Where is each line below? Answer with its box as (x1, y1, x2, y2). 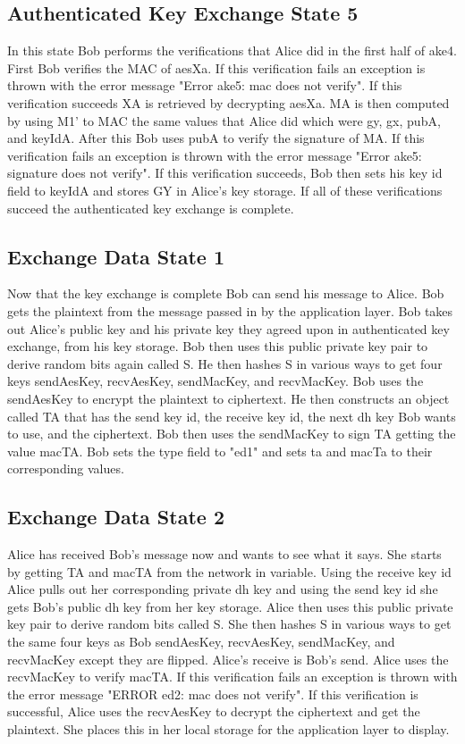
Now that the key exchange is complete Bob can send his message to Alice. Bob (7, 284, 444, 303)
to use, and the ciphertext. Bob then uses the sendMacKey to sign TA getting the (7, 424, 456, 443)
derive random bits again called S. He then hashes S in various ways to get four (7, 354, 443, 372)
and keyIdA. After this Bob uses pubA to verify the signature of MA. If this (7, 129, 425, 147)
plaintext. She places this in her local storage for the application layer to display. (7, 720, 450, 739)
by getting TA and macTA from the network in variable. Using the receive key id (7, 562, 452, 581)
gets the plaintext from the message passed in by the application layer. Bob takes (7, 301, 453, 320)
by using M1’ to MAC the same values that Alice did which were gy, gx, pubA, (7, 111, 441, 130)
